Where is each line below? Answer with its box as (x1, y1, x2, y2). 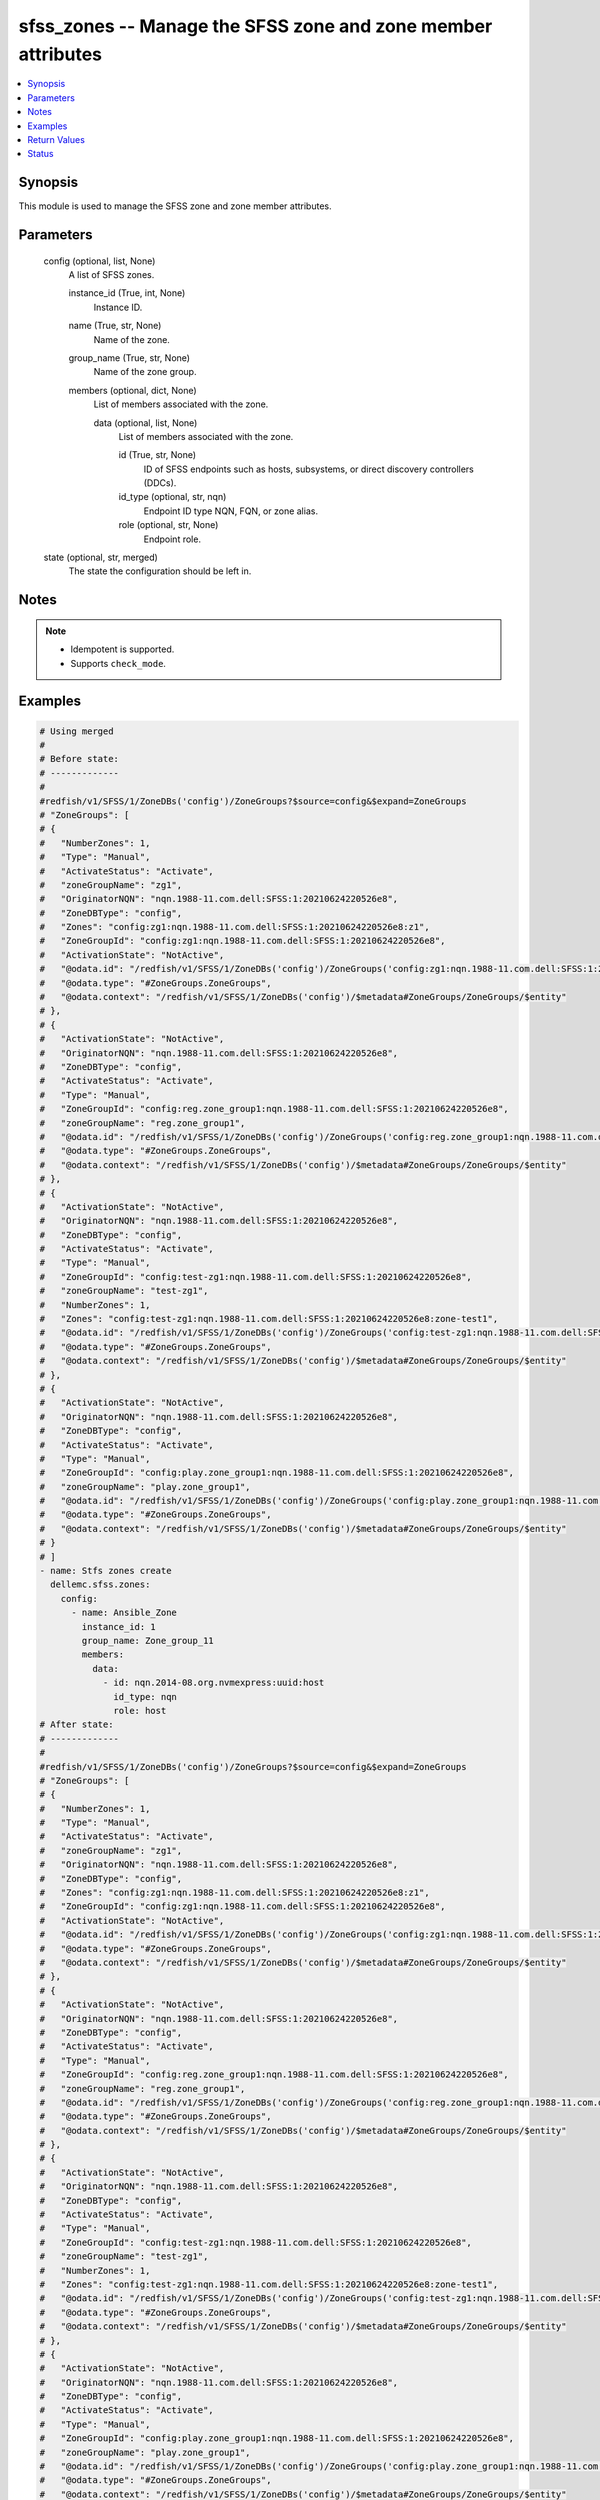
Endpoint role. (143, 533, 202, 545)
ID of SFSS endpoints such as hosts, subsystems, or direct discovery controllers (143, 463, 475, 475)
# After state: (39, 1719, 114, 1730)
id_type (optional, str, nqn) (118, 491, 227, 503)
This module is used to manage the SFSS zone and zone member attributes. (18, 200, 332, 212)
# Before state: (39, 753, 120, 765)
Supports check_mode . (70, 657, 167, 669)
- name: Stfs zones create (39, 1565, 172, 1577)
